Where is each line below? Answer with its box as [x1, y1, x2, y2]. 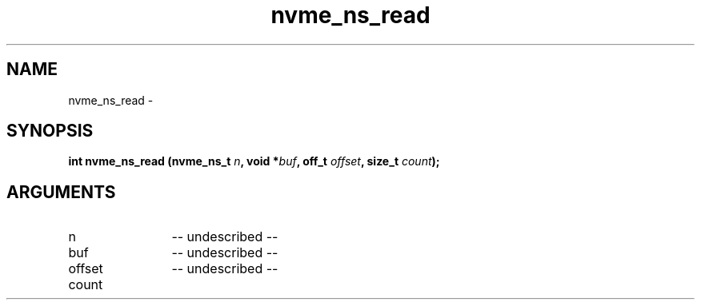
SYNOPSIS [6, 121, 94, 141]
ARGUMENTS [6, 181, 116, 202]
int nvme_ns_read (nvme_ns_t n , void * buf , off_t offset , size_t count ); [68, 154, 440, 169]
